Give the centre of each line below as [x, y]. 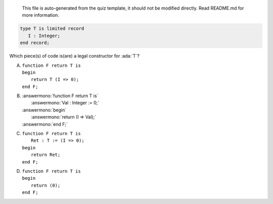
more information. [40, 15]
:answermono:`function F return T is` [60, 96]
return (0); [46, 185]
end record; [35, 43]
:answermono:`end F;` [45, 124]
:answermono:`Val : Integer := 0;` [65, 103]
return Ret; [46, 155]
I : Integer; [44, 36]
